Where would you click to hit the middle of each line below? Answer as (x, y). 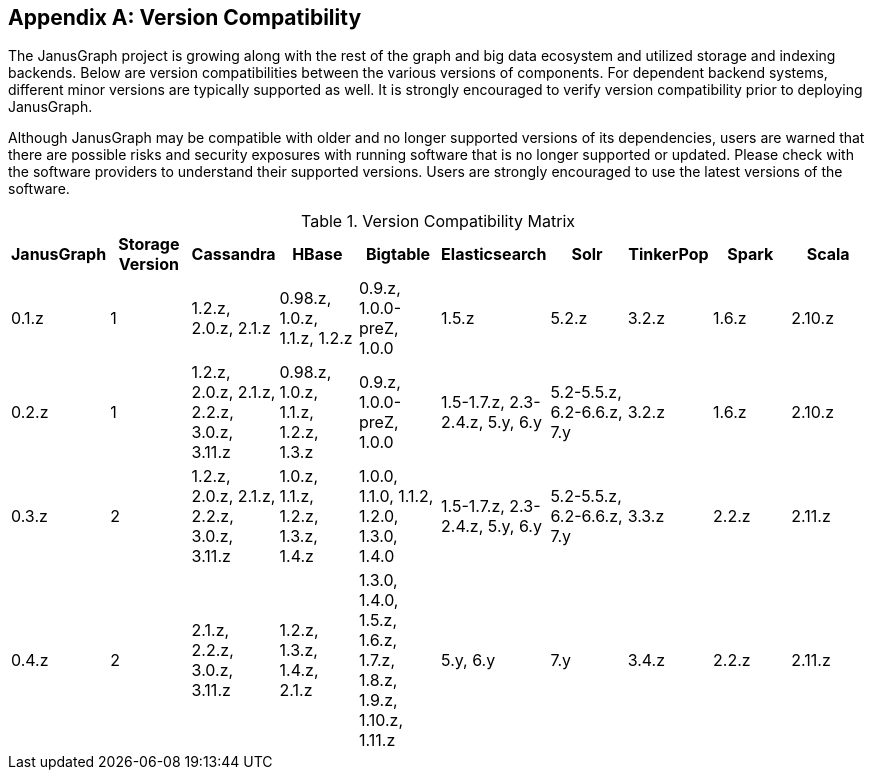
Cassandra (233, 254)
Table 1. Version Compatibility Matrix (438, 221)
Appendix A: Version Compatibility (185, 17)
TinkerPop (668, 254)
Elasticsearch (494, 254)
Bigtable (398, 254)
